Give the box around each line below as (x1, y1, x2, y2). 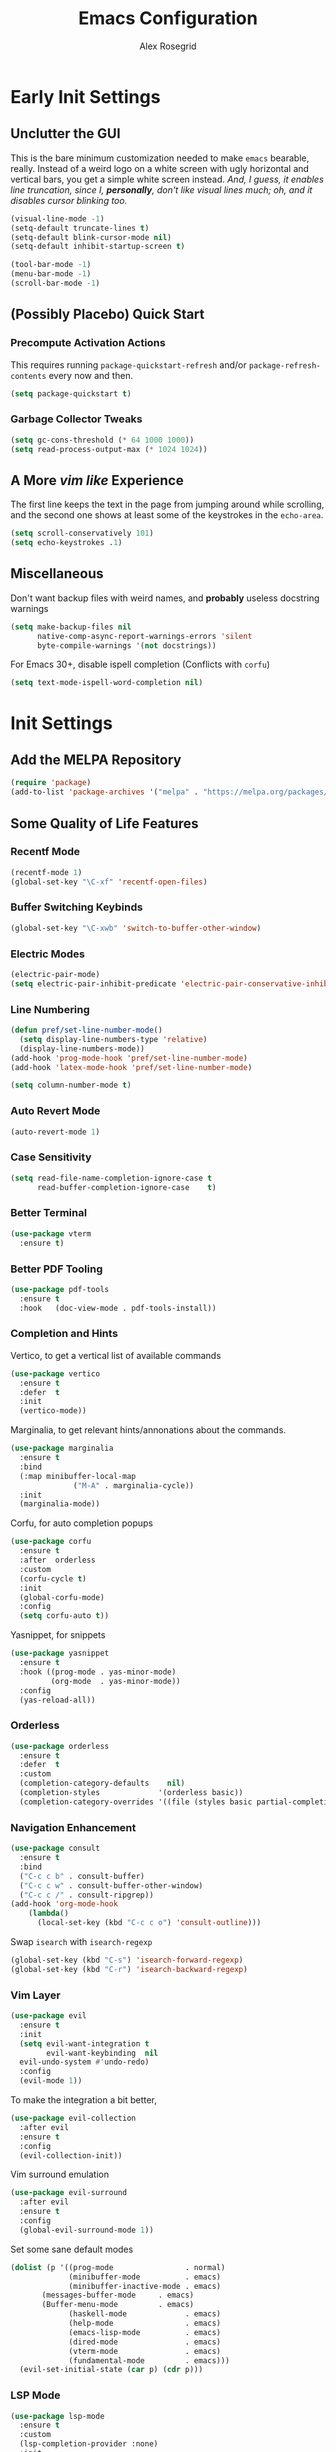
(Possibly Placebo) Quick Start (10, 306, 205, 323)
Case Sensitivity (10, 1150, 92, 1164)
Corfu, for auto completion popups (10, 1517, 153, 1529)
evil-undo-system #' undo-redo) (19, 2057, 150, 2067)
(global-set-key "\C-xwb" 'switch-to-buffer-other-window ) (10, 923, 262, 933)
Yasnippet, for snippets (10, 1629, 106, 1641)
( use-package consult (10, 1843, 101, 1854)
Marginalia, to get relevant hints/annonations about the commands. (10, 1424, 287, 1436)
